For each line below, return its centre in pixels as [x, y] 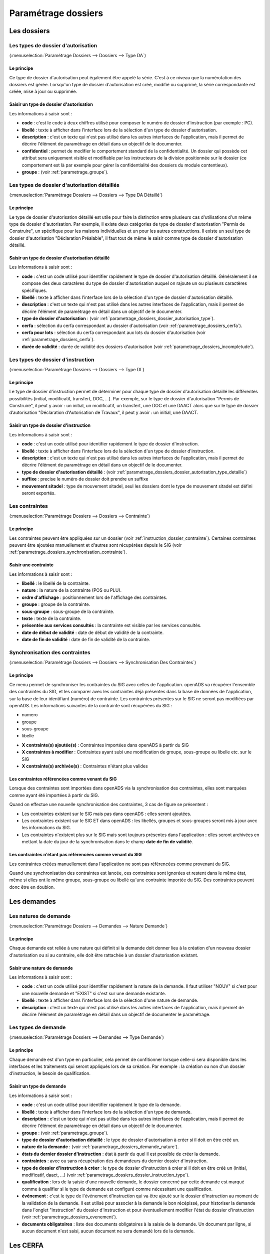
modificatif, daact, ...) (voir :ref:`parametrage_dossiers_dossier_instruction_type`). [106, 1175]
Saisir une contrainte [31, 565]
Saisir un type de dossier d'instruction [50, 425]
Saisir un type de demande [38, 1086]
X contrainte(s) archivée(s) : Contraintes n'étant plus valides [85, 766]
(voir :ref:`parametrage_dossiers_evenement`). [69, 1217]
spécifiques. [34, 290]
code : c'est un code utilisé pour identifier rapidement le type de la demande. [101, 1105]
